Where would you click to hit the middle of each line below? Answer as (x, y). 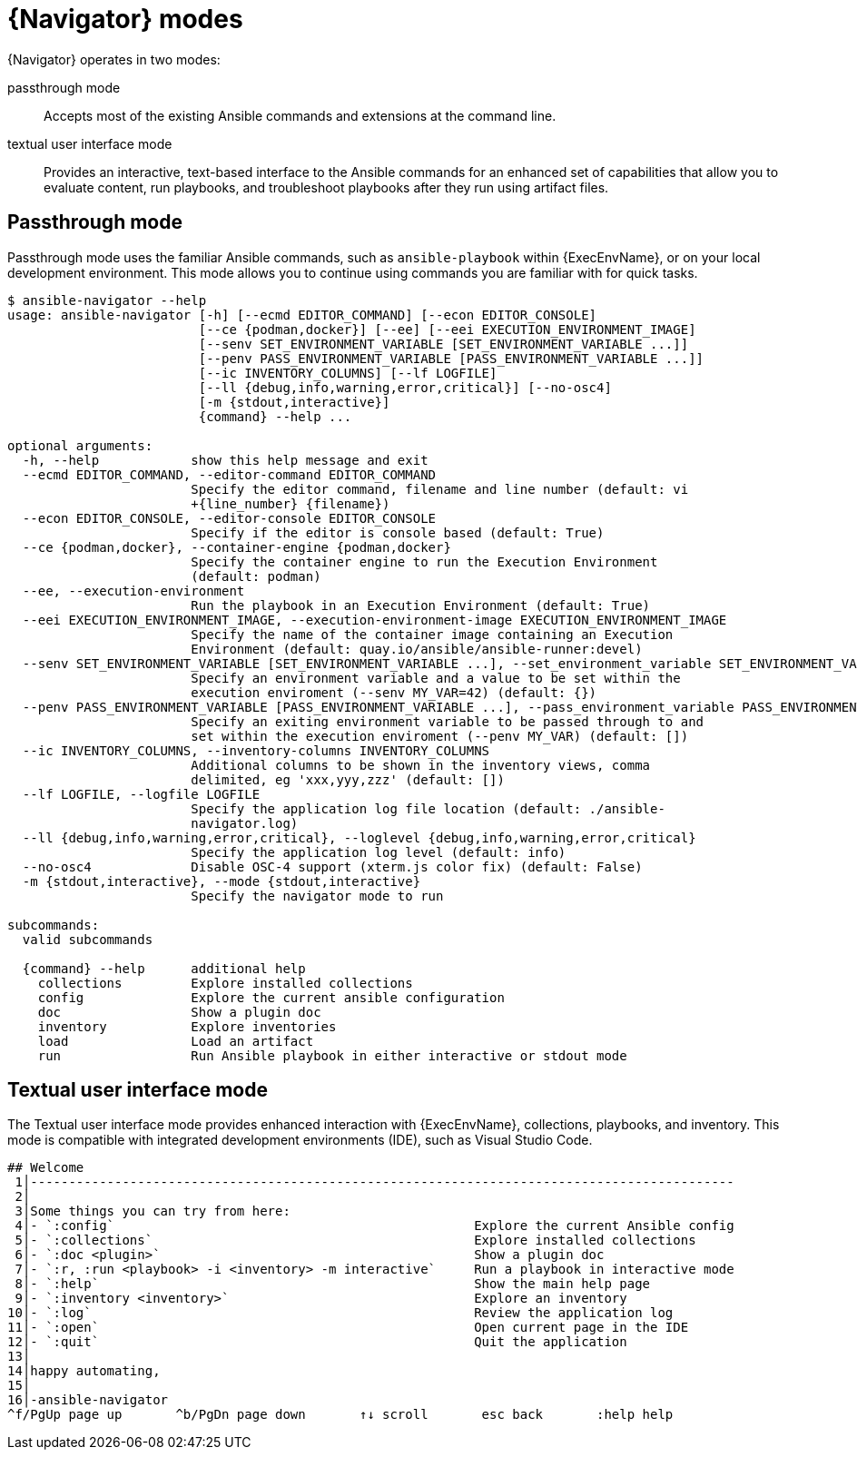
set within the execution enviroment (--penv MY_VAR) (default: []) (440, 736)
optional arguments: (80, 445)
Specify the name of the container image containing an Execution (432, 634)
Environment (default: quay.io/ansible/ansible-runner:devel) (417, 649)
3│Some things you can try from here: (153, 1211)
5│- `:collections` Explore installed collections (355, 1240)
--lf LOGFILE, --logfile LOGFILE (141, 794)
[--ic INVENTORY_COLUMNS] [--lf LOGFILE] (348, 373)
